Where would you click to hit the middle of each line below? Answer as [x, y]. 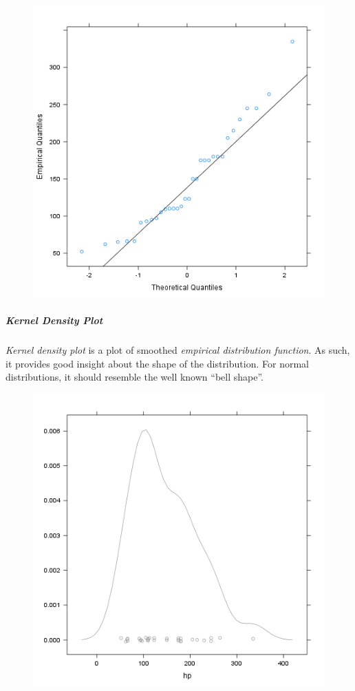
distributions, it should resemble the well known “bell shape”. [135, 377]
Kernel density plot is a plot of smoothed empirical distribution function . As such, [178, 350]
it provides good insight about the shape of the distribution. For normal [157, 363]
